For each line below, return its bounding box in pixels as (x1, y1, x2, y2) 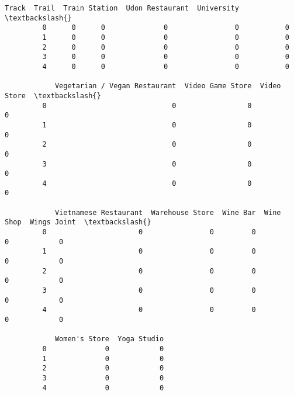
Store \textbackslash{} (5, 91, 101, 100)
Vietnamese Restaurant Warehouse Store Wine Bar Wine (54, 208, 281, 217)
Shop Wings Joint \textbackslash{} (5, 218, 151, 227)
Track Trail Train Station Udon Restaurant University (5, 4, 239, 12)
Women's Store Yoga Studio (54, 335, 164, 344)
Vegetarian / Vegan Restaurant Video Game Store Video (54, 82, 281, 91)
